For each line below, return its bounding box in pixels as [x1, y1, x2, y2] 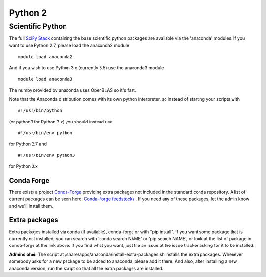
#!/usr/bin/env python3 [18, 153, 75, 158]
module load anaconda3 [18, 76, 73, 82]
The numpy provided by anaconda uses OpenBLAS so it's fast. [9, 87, 136, 93]
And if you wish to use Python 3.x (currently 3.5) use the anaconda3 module [9, 64, 164, 71]
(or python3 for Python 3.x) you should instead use [9, 119, 113, 124]
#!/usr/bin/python [18, 108, 63, 113]
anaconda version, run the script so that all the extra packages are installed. [9, 265, 164, 271]
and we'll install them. [9, 203, 54, 209]
